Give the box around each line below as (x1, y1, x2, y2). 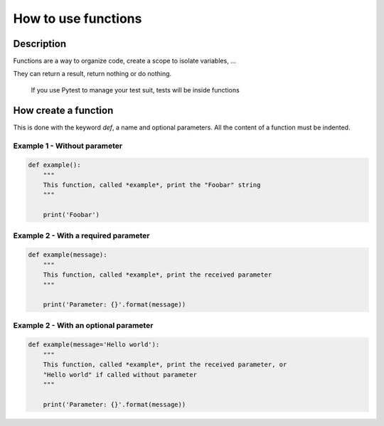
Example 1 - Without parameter (13, 141, 123, 151)
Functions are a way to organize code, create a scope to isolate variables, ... (13, 57, 236, 65)
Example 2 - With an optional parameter (13, 320, 154, 330)
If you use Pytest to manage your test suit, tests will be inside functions (31, 85, 240, 94)
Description (13, 38, 67, 50)
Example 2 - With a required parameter (13, 230, 150, 240)
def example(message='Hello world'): (28, 341, 160, 348)
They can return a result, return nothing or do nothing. (13, 70, 172, 78)
